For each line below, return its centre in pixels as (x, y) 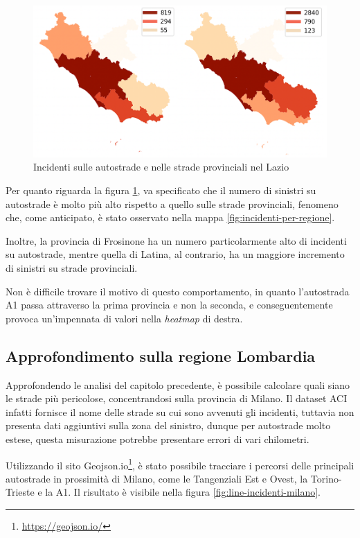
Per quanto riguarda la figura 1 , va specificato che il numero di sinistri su (161, 190)
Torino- (326, 478)
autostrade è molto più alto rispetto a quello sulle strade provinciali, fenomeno (172, 203)
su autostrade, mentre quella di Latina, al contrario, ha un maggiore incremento (175, 254)
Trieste (20, 492)
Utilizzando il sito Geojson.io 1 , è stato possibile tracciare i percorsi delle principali (180, 464)
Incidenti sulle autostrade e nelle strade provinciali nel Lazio (161, 167)
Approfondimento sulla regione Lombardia (161, 355)
